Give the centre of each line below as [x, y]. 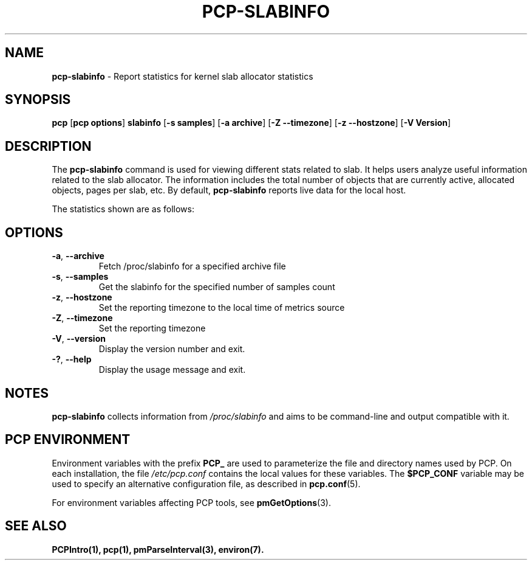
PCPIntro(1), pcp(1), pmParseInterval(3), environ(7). [158, 549]
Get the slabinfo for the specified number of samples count [217, 287]
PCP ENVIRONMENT [68, 440]
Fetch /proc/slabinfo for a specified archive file [192, 266]
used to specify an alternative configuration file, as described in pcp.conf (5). [206, 484]
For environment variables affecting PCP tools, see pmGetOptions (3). [191, 502]
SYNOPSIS [38, 100]
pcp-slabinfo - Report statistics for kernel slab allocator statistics [182, 76]
